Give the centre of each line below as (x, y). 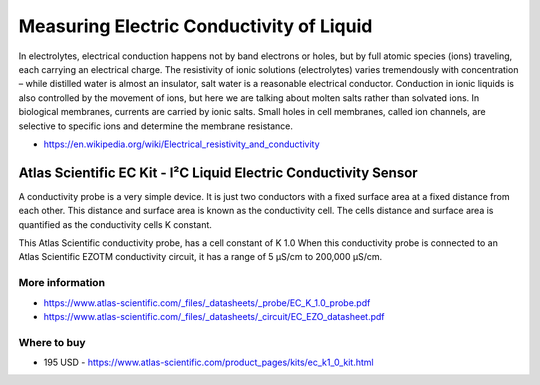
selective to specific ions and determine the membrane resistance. (156, 126)
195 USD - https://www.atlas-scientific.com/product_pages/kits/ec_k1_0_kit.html (208, 362)
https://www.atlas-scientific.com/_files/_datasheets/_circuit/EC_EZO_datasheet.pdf (214, 316)
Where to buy (52, 342)
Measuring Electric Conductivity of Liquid (195, 26)
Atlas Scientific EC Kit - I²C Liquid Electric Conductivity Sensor (218, 172)
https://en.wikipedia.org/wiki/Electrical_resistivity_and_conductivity (181, 144)
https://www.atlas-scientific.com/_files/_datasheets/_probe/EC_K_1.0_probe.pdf (207, 302)
